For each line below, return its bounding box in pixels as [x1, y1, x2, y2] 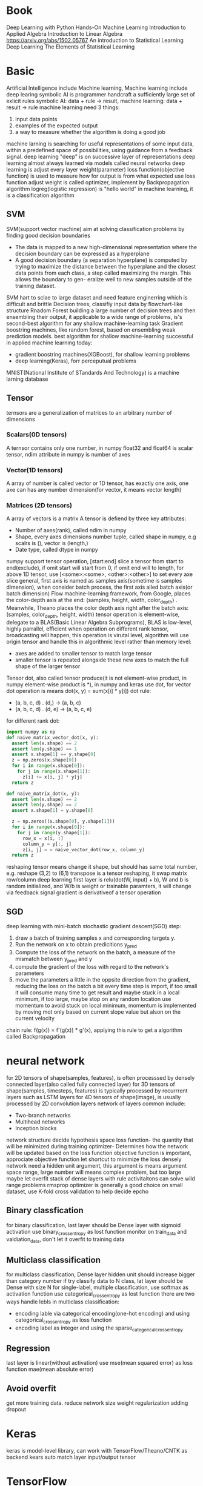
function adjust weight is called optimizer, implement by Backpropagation [6, 178, 190, 186]
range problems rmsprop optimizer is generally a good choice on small [6, 1181, 183, 1188]
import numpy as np [6, 729, 56, 735]
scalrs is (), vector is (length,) [15, 540, 89, 547]
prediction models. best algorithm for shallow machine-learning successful [6, 332, 194, 340]
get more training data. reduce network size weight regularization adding [6, 1399, 188, 1407]
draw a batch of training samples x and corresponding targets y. [15, 934, 176, 942]
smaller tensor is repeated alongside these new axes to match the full [15, 656, 189, 663]
